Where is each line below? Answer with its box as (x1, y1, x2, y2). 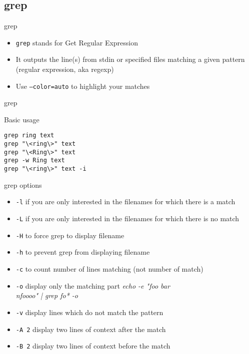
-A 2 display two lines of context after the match (15, 324, 166, 334)
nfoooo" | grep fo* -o (15, 290, 78, 301)
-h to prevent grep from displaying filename (15, 247, 150, 257)
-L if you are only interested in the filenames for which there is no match (15, 213, 239, 224)
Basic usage (4, 114, 39, 124)
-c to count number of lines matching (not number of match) (15, 263, 203, 274)
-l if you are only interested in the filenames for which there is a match (15, 196, 235, 207)
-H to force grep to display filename (15, 230, 124, 240)
